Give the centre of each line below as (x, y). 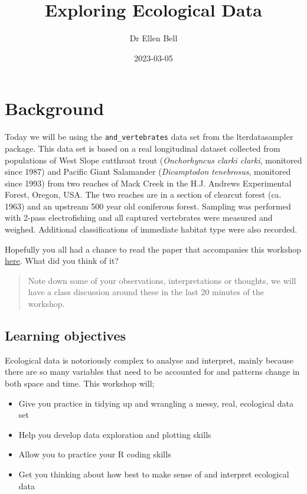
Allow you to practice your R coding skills (95, 454)
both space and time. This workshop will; (80, 383)
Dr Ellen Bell (153, 38)
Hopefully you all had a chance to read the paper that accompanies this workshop (153, 249)
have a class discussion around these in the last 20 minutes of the (146, 292)
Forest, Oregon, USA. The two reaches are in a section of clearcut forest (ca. (143, 194)
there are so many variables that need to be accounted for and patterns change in (152, 372)
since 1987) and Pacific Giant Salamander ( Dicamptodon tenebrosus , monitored (148, 171)
